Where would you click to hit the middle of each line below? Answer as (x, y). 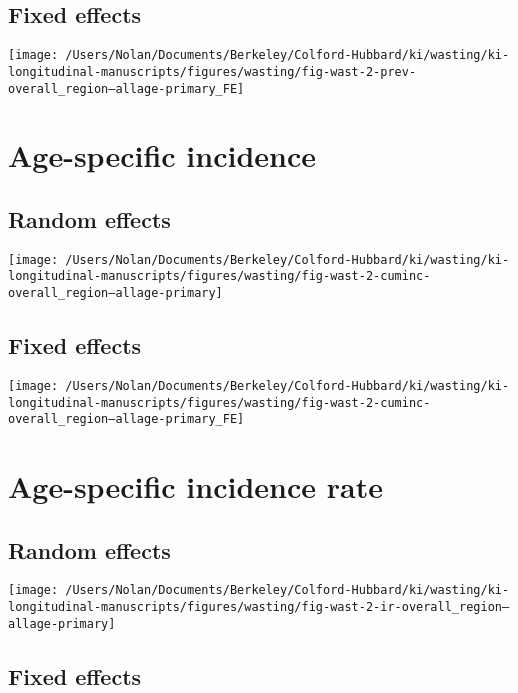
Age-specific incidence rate (195, 486)
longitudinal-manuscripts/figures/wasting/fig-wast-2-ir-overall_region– (259, 607)
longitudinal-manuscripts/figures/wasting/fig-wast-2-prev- (212, 71)
